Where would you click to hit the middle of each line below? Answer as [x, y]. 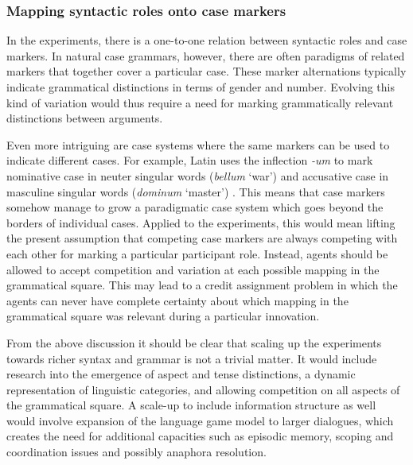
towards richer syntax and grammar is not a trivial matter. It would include [192, 358]
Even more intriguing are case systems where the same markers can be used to [198, 144]
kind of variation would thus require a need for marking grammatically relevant [200, 102]
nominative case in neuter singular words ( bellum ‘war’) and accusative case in [198, 175]
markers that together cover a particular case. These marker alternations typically [206, 71]
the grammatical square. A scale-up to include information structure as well [191, 405]
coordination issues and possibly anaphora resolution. [136, 452]
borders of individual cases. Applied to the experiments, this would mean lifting [201, 222]
